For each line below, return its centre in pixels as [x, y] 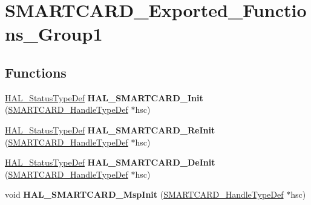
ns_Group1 [54, 34]
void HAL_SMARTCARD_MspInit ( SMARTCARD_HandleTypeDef [144, 194]
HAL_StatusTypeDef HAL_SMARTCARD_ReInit [110, 129]
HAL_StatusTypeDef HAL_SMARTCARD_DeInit [110, 162]
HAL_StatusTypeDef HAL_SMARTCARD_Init [104, 97]
